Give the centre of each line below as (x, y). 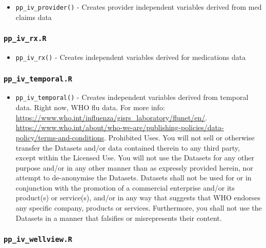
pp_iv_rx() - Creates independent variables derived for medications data (131, 57)
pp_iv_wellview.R (38, 240)
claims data (34, 17)
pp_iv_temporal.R (38, 79)
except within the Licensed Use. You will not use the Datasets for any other (135, 158)
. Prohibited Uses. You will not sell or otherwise (179, 137)
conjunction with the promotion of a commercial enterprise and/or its (125, 187)
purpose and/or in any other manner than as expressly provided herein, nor (134, 167)
